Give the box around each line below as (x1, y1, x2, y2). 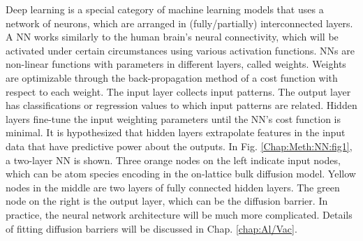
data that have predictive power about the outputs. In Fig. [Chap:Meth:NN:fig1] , (6, 138, 353, 153)
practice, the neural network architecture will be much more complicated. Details (6, 207, 353, 221)
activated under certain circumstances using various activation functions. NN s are (6, 43, 355, 57)
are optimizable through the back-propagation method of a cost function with (6, 70, 338, 85)
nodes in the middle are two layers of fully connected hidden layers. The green (6, 180, 340, 194)
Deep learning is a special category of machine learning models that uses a (6, 2, 324, 16)
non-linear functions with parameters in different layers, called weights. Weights (6, 57, 346, 71)
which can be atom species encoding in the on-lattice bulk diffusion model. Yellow (6, 166, 356, 181)
